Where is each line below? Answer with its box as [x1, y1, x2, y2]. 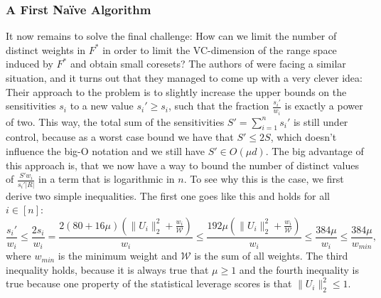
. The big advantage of [265, 144, 364, 159]
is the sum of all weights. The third [194, 248, 348, 263]
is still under [293, 114, 348, 129]
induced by [6, 56, 53, 71]
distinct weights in [6, 42, 86, 57]
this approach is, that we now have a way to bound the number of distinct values [6, 157, 359, 172]
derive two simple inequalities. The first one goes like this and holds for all [6, 188, 330, 203]
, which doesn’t [270, 129, 337, 144]
